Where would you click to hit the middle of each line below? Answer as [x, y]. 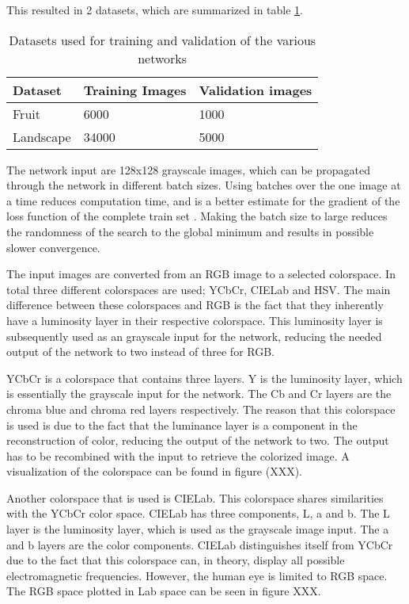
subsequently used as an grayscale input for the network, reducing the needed [194, 336]
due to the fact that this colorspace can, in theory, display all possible [176, 560]
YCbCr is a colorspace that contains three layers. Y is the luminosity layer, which [204, 378]
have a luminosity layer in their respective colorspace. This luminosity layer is [195, 320]
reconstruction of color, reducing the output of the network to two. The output [198, 440]
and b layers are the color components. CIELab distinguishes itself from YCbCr [200, 544]
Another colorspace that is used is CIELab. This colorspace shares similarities [195, 497]
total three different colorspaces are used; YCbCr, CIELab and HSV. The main [199, 289]
